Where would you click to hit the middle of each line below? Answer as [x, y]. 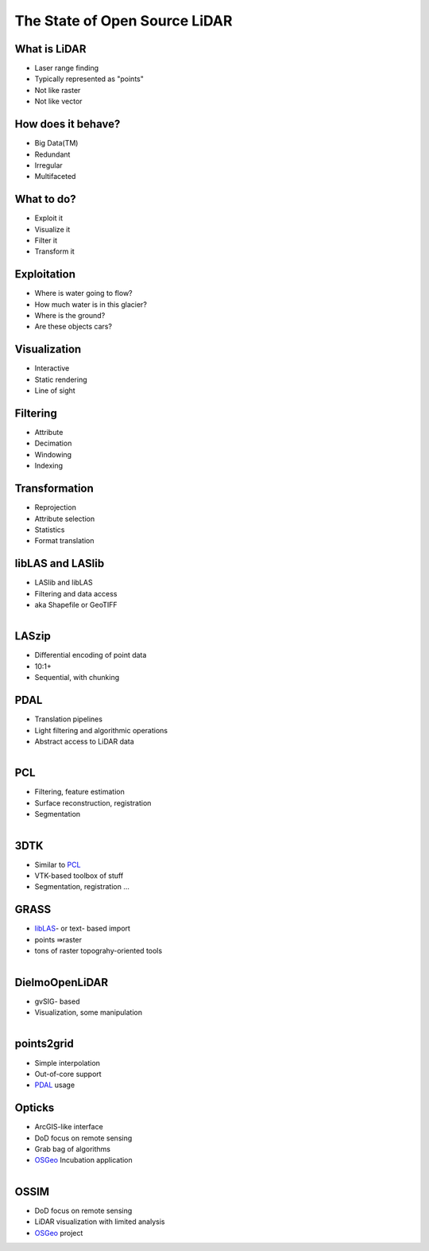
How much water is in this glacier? [91, 304]
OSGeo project [59, 1233]
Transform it [54, 251]
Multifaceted [55, 177]
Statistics [50, 530]
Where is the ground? [70, 316]
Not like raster [58, 90]
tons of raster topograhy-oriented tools [99, 951]
